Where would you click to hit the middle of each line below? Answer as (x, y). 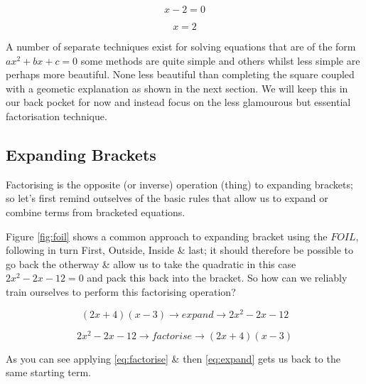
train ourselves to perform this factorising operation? (121, 291)
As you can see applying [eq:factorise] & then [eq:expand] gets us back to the (173, 358)
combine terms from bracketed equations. (96, 212)
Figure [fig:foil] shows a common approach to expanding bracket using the (167, 236)
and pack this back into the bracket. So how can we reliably (217, 278)
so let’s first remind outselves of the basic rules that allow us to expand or (167, 198)
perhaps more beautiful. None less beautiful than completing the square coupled (180, 74)
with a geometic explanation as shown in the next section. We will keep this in (177, 88)
